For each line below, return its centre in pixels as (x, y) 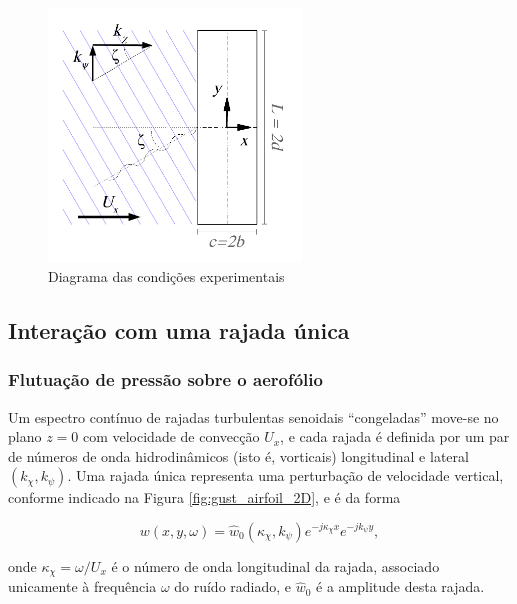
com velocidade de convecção (171, 436)
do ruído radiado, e (233, 586)
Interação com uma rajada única (179, 329)
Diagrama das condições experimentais (166, 275)
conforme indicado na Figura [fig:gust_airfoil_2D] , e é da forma (204, 497)
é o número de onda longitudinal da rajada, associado (275, 565)
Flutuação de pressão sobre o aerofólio (165, 379)
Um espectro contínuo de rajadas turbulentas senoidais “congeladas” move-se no (253, 416)
